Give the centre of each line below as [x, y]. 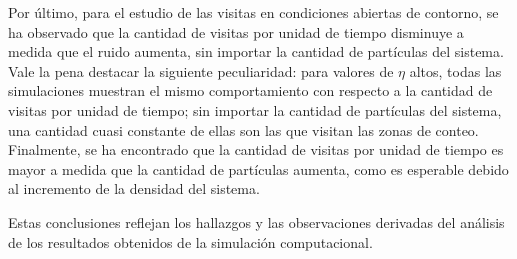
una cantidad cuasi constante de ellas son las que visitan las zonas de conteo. [243, 129]
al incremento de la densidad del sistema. [134, 188]
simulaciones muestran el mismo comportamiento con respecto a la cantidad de [250, 90]
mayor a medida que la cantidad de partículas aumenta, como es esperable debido [258, 168]
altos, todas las [455, 70]
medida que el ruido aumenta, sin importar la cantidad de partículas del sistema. [256, 51]
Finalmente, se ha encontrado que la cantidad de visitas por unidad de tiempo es [256, 149]
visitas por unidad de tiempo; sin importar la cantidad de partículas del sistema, [255, 109]
